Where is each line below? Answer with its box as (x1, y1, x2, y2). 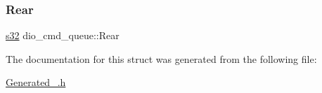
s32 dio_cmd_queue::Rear (6, 28, 120, 43)
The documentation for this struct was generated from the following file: (6, 51, 317, 66)
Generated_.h (6, 75, 66, 90)
